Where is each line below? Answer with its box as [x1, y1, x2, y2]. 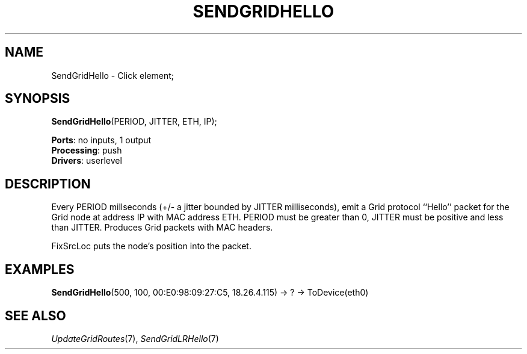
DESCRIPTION [5, 176, 91, 191]
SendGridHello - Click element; [51, 70, 174, 81]
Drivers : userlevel [51, 155, 122, 166]
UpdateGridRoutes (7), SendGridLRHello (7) [51, 333, 219, 344]
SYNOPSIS [5, 91, 70, 107]
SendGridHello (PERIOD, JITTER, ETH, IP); [51, 116, 217, 127]
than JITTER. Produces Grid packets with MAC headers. [51, 222, 273, 233]
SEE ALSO [5, 308, 66, 323]
